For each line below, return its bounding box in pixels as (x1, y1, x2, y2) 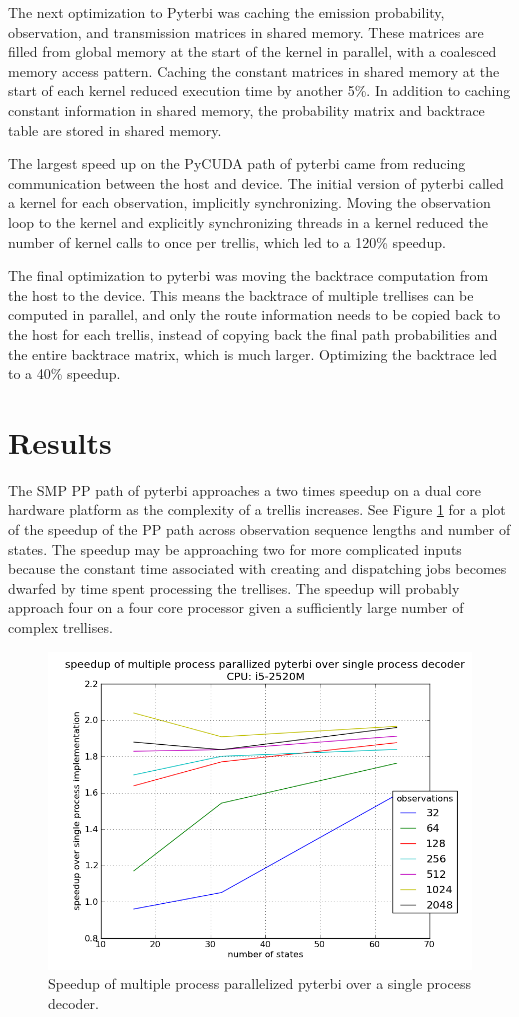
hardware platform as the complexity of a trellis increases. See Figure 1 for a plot (8, 499, 506, 520)
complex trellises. (8, 616, 113, 637)
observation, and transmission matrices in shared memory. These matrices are (8, 21, 484, 42)
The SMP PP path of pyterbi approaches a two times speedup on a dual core (8, 479, 482, 500)
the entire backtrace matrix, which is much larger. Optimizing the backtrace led (8, 343, 498, 364)
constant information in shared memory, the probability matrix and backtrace (8, 99, 485, 120)
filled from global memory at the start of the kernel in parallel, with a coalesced (8, 41, 497, 62)
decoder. (48, 992, 99, 1013)
